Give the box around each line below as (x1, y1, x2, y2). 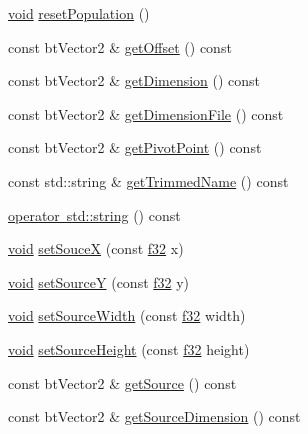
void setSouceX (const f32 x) (8, 238, 184, 259)
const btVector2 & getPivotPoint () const (8, 137, 262, 158)
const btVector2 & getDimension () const (8, 70, 261, 91)
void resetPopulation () (8, 3, 150, 23)
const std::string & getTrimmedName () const (8, 170, 289, 191)
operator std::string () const (8, 204, 181, 225)
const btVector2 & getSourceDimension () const (8, 406, 301, 427)
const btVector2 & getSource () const (8, 372, 237, 393)
